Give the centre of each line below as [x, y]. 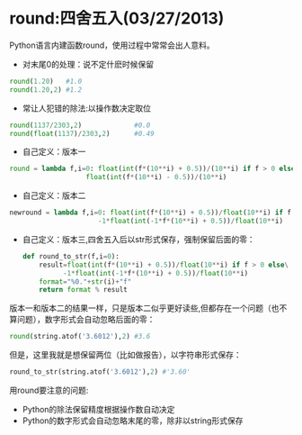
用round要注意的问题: [49, 390]
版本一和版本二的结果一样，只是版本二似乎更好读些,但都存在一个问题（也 [145, 308]
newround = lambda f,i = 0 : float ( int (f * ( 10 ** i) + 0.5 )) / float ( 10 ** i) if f [151, 213]
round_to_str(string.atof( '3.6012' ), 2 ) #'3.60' [100, 372]
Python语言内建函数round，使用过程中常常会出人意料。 [112, 45]
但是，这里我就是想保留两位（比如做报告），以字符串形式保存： [125, 355]
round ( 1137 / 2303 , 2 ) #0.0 [80, 125]
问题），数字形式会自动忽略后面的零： [86, 320]
